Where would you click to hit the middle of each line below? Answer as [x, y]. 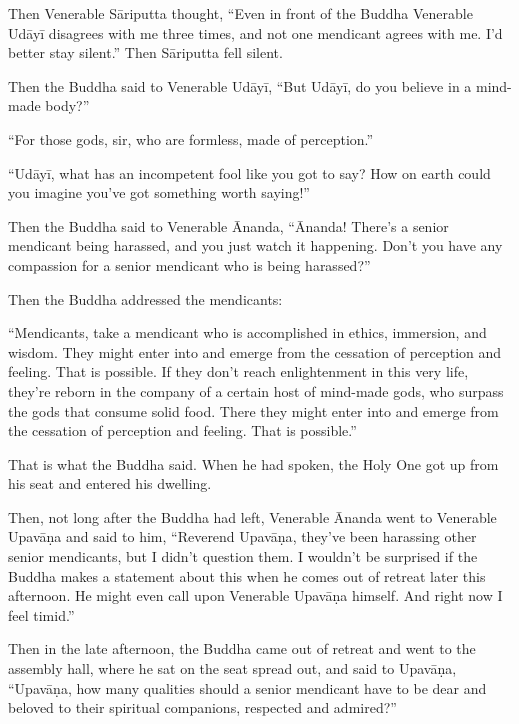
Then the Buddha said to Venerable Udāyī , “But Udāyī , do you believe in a [240, 85]
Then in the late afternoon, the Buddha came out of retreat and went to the [242, 648]
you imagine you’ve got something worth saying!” [159, 192]
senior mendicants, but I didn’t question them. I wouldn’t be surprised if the [243, 556]
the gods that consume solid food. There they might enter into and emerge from [253, 410]
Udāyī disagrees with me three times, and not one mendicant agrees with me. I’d [255, 32]
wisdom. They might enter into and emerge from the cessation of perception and [255, 351]
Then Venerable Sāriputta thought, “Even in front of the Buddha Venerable [240, 13]
